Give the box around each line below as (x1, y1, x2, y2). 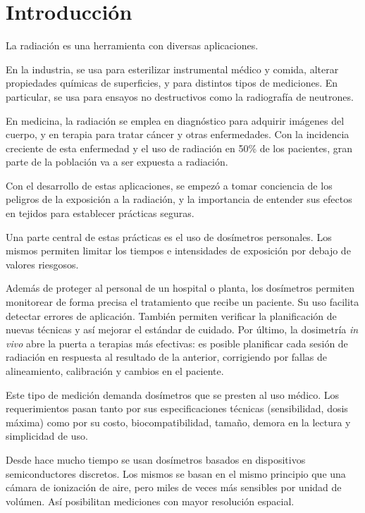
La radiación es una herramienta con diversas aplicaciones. (6, 38, 259, 53)
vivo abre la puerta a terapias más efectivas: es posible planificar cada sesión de (6, 335, 348, 350)
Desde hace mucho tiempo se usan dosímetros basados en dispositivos (6, 452, 306, 466)
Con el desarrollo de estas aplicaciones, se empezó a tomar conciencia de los (6, 178, 333, 192)
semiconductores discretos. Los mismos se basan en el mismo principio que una (6, 466, 346, 481)
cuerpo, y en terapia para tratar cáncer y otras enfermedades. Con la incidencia (6, 127, 349, 142)
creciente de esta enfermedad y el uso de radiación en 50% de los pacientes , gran (6, 140, 352, 155)
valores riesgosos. (6, 256, 79, 271)
